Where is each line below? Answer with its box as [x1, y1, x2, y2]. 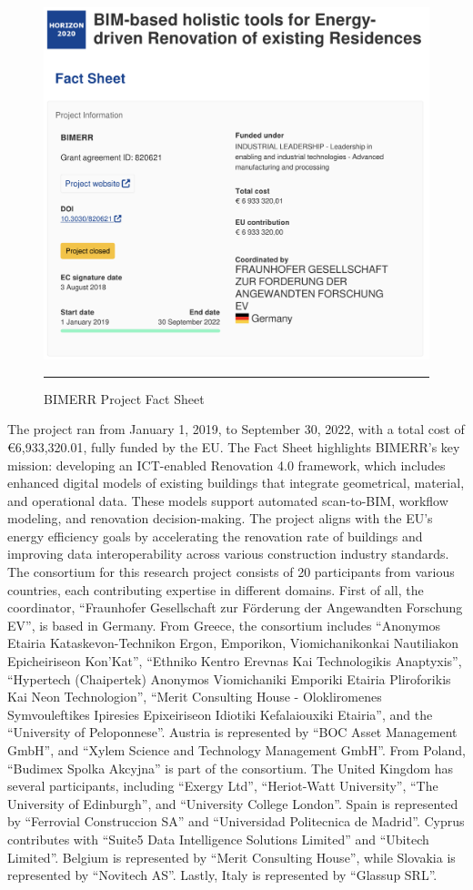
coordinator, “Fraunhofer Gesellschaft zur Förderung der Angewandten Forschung [7, 598, 463, 617]
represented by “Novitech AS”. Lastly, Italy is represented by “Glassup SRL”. [7, 865, 438, 885]
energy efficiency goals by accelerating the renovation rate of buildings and [7, 526, 423, 545]
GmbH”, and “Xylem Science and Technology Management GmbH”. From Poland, [7, 741, 466, 760]
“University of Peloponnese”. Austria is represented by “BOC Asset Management [7, 723, 458, 742]
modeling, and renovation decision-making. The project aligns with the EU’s [7, 509, 433, 528]
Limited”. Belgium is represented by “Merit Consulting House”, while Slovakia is [7, 847, 456, 866]
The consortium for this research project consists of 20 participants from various [7, 562, 455, 582]
